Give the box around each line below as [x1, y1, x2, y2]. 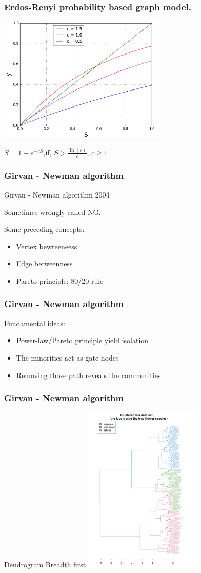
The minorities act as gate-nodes [16, 352, 119, 363]
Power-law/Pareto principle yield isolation [16, 335, 149, 346]
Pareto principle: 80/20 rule [16, 275, 104, 286]
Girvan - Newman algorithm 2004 [4, 189, 110, 200]
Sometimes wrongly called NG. [4, 206, 101, 217]
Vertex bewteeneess [16, 241, 77, 252]
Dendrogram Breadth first [4, 559, 86, 570]
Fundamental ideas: [4, 317, 65, 328]
